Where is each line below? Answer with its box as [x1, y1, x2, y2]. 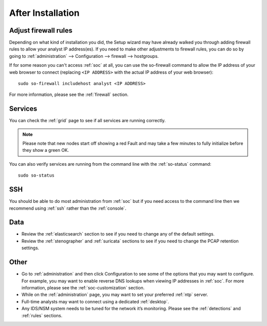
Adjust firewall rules [9, 26, 73, 35]
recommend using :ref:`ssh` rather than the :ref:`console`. [9, 205, 127, 211]
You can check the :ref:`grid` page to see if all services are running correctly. [9, 118, 166, 124]
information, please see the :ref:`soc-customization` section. [21, 284, 145, 290]
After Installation [9, 7, 80, 18]
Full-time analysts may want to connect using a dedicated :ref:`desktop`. [21, 298, 169, 304]
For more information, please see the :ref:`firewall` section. [9, 92, 129, 97]
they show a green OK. [22, 147, 69, 153]
